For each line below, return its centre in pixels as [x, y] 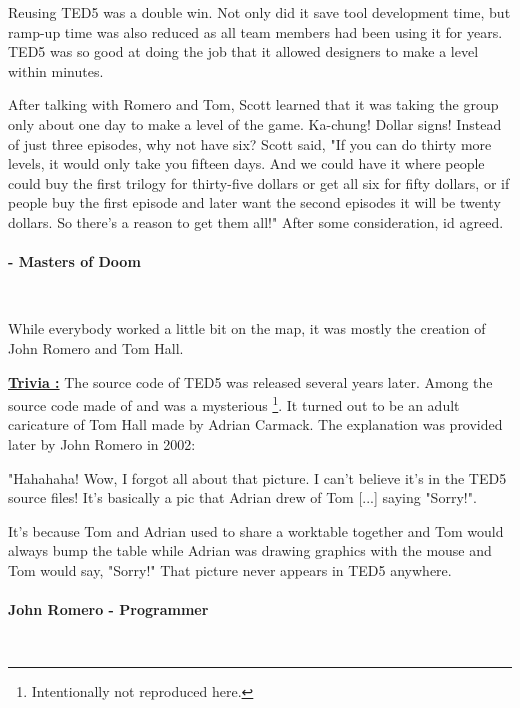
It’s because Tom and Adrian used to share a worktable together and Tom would [256, 530]
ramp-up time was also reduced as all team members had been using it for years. [255, 31]
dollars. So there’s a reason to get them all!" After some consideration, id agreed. [256, 221]
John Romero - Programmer [108, 609]
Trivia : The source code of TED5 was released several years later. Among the [250, 381]
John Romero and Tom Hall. [96, 347]
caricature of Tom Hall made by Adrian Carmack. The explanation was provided [255, 424]
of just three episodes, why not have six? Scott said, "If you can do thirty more [250, 143]
